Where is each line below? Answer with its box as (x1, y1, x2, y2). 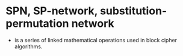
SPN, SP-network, (5, 4, 98, 18)
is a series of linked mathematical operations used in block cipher (14, 36, 178, 43)
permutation (5, 17, 70, 30)
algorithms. (14, 43, 43, 50)
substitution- (99, 4, 167, 18)
